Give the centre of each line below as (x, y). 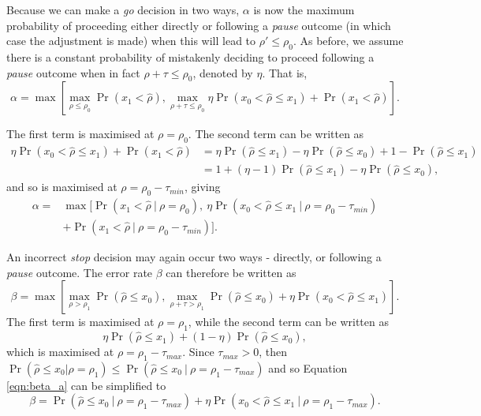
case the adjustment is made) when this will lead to (131, 41)
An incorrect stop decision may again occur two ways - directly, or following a (194, 257)
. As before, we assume (348, 41)
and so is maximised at (62, 187)
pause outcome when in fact (73, 72)
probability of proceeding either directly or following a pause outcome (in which (199, 25)
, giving (203, 187)
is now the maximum (304, 9)
